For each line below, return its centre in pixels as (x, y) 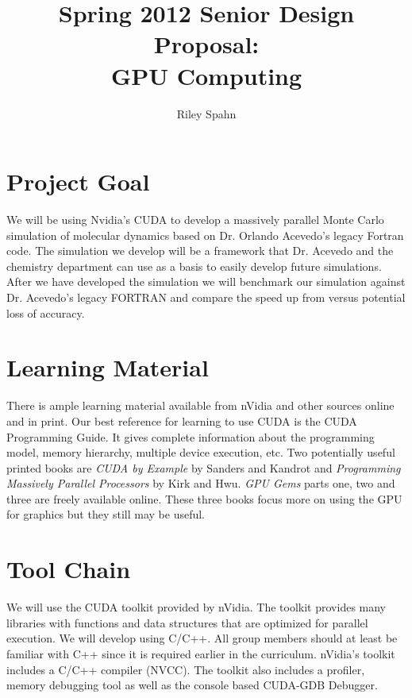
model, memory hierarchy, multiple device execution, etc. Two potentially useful (201, 452)
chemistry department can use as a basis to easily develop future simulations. (194, 266)
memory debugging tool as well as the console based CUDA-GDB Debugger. (192, 685)
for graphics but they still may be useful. (106, 514)
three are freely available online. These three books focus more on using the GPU (204, 498)
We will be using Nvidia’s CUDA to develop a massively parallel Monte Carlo (195, 220)
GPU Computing (206, 75)
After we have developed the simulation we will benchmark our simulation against (206, 282)
